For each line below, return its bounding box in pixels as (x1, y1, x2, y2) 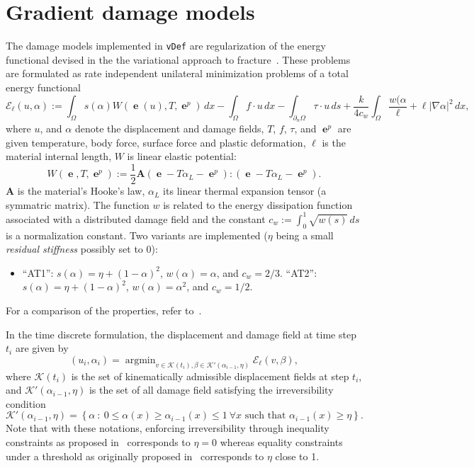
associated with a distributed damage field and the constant (6, 211, 266, 226)
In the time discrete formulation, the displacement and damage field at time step (6, 326, 356, 341)
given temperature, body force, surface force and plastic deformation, (6, 135, 306, 149)
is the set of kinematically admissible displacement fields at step (71, 368, 349, 383)
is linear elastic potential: (127, 149, 237, 164)
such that (244, 411, 286, 421)
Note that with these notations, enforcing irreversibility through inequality (6, 421, 329, 435)
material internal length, (6, 149, 112, 164)
